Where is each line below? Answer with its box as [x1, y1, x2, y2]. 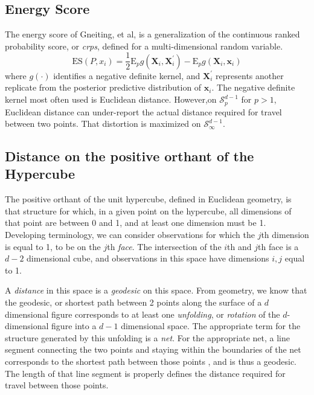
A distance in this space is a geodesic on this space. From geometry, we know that [5, 284, 307, 297]
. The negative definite [211, 81, 295, 94]
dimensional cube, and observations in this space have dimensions [27, 252, 269, 265]
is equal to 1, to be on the [5, 240, 101, 252]
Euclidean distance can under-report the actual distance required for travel [5, 105, 282, 118]
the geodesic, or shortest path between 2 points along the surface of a [5, 296, 262, 309]
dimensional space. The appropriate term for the [121, 320, 301, 332]
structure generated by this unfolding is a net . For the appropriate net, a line [5, 331, 290, 344]
